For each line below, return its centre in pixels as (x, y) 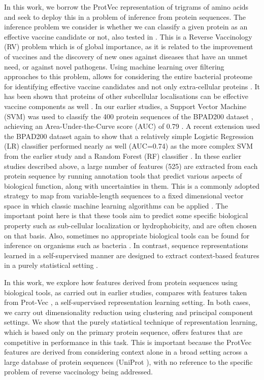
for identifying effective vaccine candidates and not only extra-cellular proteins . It (132, 86)
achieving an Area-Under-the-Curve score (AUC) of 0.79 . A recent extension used (132, 126)
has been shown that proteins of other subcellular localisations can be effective (126, 96)
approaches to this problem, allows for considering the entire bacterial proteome (128, 76)
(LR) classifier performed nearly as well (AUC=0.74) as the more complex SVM (129, 146)
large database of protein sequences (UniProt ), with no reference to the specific (128, 361)
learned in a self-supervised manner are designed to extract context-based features (132, 255)
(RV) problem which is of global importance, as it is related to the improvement (129, 46)
